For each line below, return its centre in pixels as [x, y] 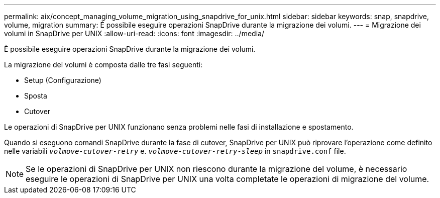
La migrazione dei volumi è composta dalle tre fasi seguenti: [103, 65]
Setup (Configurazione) [63, 80]
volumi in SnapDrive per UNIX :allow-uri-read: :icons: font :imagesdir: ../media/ [134, 33]
